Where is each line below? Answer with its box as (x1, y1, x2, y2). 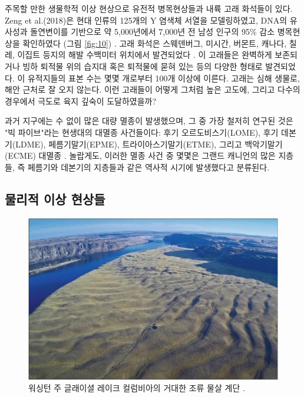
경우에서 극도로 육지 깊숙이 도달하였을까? (5, 94, 157, 107)
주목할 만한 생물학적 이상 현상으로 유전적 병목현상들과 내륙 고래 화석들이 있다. (5, 2, 293, 14)
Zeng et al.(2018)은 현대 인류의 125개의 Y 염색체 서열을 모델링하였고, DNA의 (5, 14, 288, 26)
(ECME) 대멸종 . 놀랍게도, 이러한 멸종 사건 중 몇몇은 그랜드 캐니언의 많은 (5, 149, 276, 162)
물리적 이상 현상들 (5, 189, 105, 208)
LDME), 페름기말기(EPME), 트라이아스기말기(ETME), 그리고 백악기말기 (15, 137, 283, 150)
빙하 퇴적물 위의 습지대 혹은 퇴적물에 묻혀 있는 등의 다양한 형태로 (22, 60, 263, 72)
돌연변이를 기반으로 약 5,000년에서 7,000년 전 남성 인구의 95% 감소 (30, 25, 275, 38)
